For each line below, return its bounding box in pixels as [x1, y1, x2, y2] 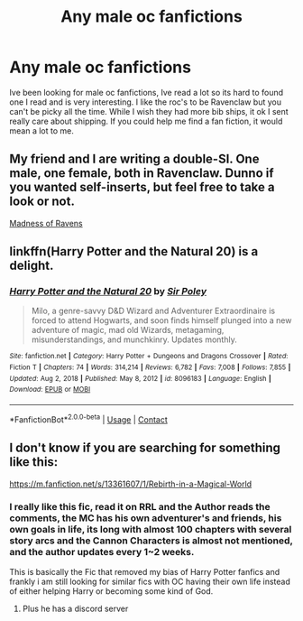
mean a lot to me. [9, 125, 74, 136]
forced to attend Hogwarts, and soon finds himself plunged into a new [31, 315, 292, 326]
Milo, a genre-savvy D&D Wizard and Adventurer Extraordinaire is [31, 305, 276, 317]
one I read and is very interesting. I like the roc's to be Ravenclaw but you [9, 97, 282, 107]
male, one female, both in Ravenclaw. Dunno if [9, 165, 274, 181]
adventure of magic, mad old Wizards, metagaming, [31, 325, 225, 336]
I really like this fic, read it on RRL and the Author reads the [9, 501, 271, 514]
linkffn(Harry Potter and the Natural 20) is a [9, 244, 259, 259]
